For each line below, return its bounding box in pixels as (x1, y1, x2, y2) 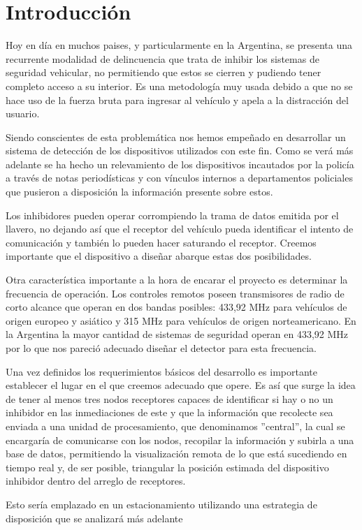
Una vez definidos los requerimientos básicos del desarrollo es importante (6, 364, 317, 378)
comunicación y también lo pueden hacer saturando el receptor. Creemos (6, 235, 317, 249)
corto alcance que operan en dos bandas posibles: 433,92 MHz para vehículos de (6, 300, 347, 314)
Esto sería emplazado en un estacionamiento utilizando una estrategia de (6, 496, 317, 511)
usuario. (6, 106, 40, 121)
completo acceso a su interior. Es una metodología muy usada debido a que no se (6, 78, 353, 93)
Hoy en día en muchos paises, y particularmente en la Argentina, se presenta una (6, 38, 352, 52)
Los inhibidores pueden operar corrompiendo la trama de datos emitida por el (6, 207, 339, 222)
